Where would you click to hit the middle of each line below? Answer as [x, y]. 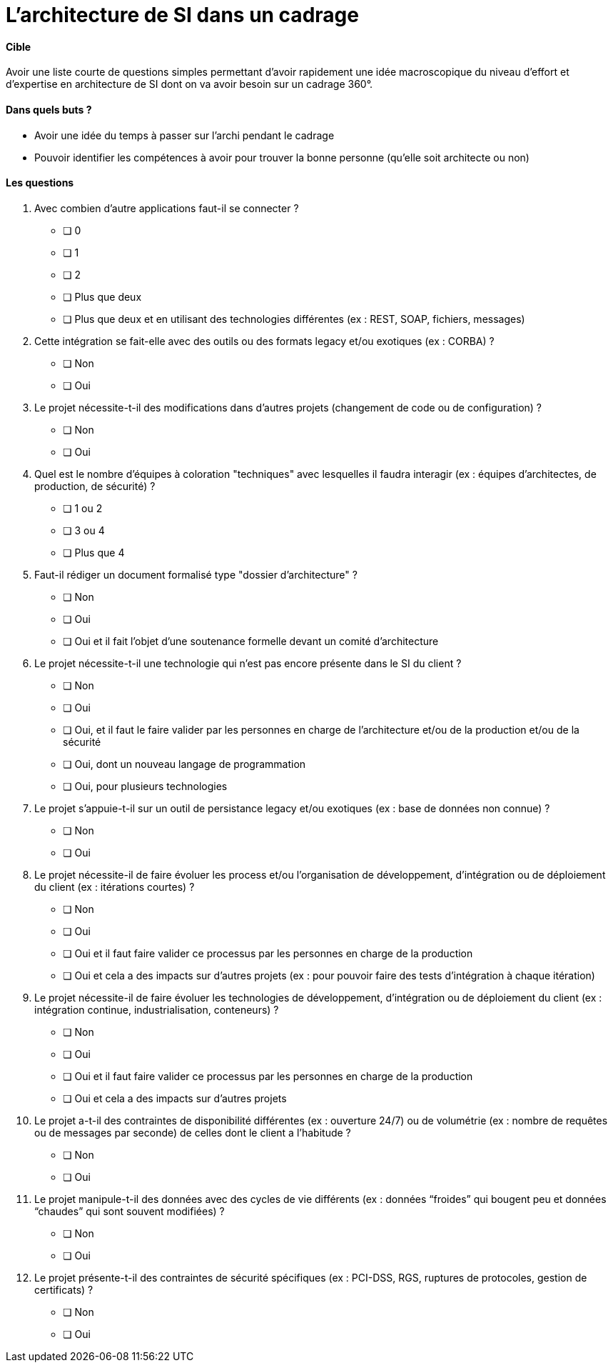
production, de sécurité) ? [95, 486]
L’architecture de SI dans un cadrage [182, 15]
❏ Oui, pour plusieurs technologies [145, 786]
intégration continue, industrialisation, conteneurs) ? [157, 1009]
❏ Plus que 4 [94, 552]
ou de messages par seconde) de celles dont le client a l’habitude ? [193, 1132]
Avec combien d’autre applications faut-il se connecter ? [167, 208]
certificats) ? [64, 1289]
